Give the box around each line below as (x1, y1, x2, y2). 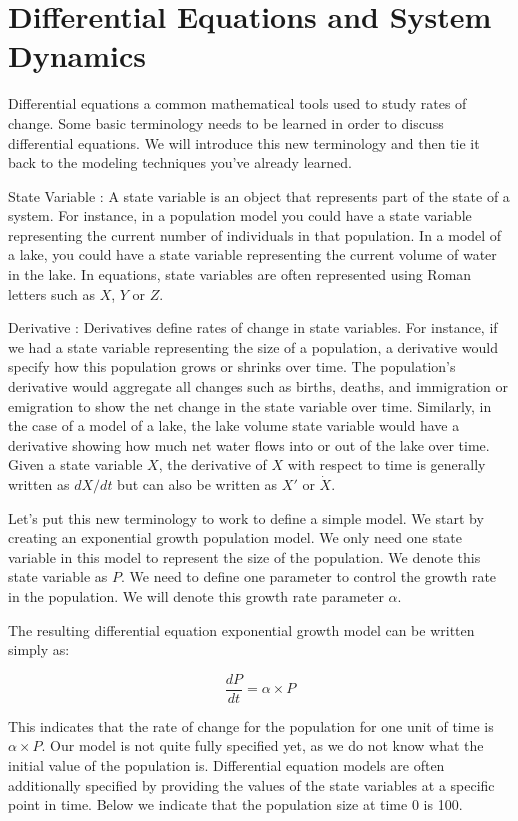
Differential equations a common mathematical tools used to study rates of (8, 93, 467, 114)
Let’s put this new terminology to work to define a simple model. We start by (8, 507, 484, 528)
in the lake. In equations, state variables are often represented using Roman (8, 264, 472, 285)
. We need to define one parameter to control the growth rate (121, 566, 497, 587)
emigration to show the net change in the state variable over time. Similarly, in (8, 395, 492, 416)
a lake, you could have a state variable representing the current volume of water (8, 244, 497, 265)
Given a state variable (8, 454, 143, 475)
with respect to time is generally (287, 454, 486, 475)
